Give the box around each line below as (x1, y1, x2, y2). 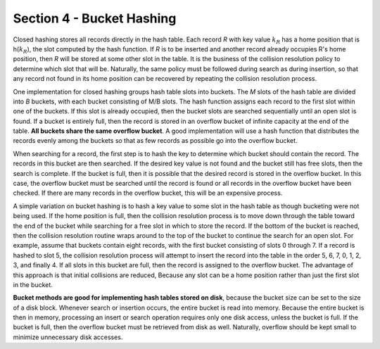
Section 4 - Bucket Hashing (13, 11, 177, 26)
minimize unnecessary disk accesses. (13, 333, 123, 341)
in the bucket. (13, 280, 53, 288)
